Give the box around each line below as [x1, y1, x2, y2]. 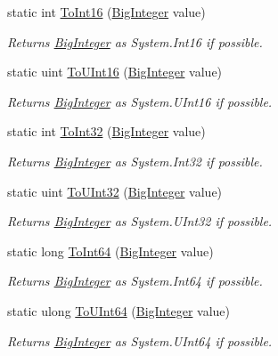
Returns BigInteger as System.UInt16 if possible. [7, 92, 273, 110]
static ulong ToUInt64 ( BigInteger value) [7, 301, 230, 320]
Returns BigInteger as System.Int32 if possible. [7, 151, 263, 170]
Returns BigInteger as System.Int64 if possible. [7, 271, 263, 290]
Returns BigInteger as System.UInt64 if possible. [7, 331, 273, 350]
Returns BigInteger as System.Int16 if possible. [7, 32, 263, 51]
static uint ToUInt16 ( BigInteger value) [7, 62, 223, 81]
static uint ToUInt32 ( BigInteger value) [7, 182, 223, 200]
